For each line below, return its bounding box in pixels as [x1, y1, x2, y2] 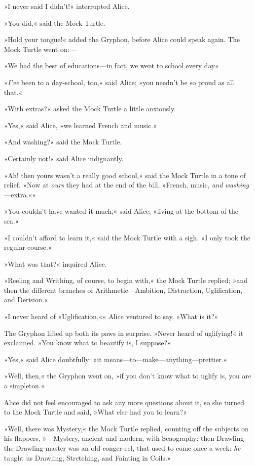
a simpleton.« [4, 380, 45, 391]
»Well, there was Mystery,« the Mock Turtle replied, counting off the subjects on [4, 423, 249, 433]
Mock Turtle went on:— [4, 44, 76, 54]
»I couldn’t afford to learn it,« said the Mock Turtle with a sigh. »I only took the [4, 232, 251, 242]
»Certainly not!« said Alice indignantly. [4, 153, 124, 163]
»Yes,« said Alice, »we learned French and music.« [4, 120, 157, 130]
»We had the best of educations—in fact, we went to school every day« [4, 60, 219, 71]
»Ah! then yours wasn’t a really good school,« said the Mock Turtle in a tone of [4, 170, 246, 180]
